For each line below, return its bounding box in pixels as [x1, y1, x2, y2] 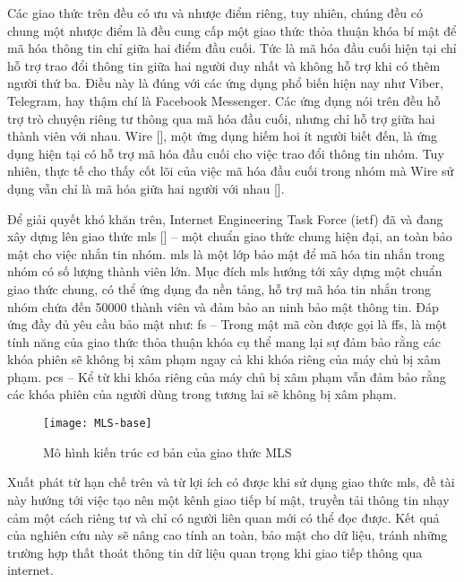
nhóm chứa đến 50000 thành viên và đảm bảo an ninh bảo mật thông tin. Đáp [7, 297, 439, 316]
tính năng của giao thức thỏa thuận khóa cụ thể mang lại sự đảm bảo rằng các [7, 332, 441, 351]
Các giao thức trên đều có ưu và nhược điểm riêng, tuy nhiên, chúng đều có [7, 4, 424, 22]
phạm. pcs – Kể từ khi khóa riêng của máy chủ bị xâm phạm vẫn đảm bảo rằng [7, 367, 446, 386]
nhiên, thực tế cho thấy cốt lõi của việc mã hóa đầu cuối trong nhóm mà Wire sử [7, 161, 454, 180]
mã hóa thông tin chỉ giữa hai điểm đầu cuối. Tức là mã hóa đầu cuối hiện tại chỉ [7, 39, 457, 57]
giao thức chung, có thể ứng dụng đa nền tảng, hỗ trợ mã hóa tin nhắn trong [7, 279, 432, 298]
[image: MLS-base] [43, 417, 152, 430]
